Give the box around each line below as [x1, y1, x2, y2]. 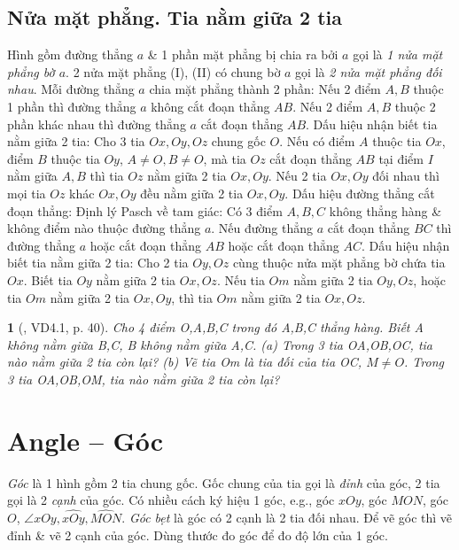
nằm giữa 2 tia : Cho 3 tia [7, 132, 145, 151]
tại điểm [378, 149, 424, 167]
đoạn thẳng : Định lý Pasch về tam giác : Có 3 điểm [7, 201, 283, 220]
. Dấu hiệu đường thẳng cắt [284, 183, 435, 202]
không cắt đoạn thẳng [151, 97, 270, 115]
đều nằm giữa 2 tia [140, 183, 244, 202]
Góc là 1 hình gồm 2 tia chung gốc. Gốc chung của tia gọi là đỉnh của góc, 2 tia [7, 473, 440, 492]
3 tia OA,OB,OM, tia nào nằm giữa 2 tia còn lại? [7, 369, 280, 388]
